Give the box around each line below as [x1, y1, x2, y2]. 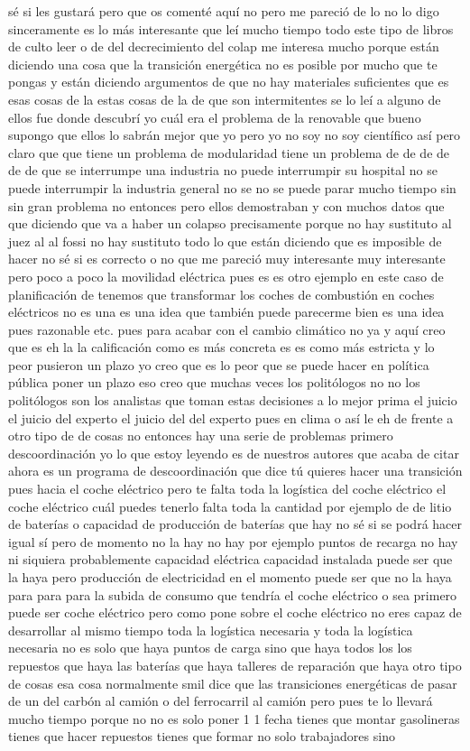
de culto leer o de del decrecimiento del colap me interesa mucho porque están [8, 37, 439, 56]
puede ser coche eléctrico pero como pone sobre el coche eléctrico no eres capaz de [8, 603, 462, 622]
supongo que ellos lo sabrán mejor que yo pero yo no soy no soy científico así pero [8, 125, 461, 144]
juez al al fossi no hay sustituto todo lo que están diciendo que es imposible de [8, 231, 442, 250]
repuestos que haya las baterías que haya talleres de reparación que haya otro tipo [8, 655, 462, 674]
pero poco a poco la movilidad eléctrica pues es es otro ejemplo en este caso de [8, 266, 444, 285]
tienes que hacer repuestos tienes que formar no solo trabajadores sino [8, 727, 395, 746]
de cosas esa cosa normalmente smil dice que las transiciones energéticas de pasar [8, 673, 457, 692]
